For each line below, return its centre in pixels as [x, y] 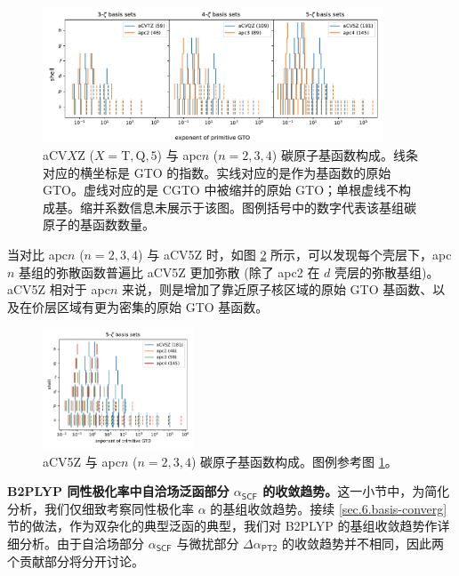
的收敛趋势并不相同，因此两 [362, 543]
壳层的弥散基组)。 [387, 272]
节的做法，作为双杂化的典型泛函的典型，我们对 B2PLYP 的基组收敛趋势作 [222, 526]
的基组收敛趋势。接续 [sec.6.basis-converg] [329, 508]
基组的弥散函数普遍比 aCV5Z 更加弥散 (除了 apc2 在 [169, 272]
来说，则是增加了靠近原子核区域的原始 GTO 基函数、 [277, 289]
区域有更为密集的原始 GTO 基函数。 [162, 306]
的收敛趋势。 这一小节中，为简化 [356, 491]
